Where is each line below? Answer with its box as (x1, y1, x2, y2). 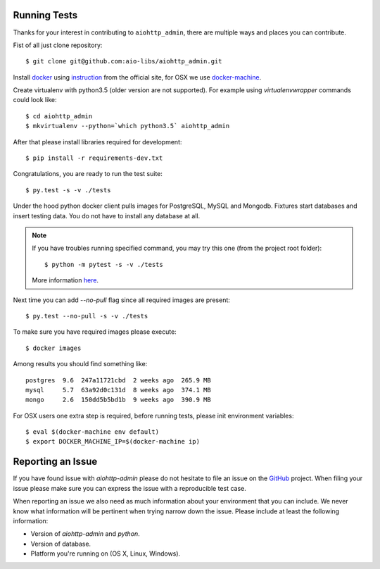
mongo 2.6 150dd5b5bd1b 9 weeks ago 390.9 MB (25, 396, 211, 404)
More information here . (32, 276, 99, 284)
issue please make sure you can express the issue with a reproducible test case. (13, 484, 246, 492)
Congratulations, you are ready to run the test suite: (13, 170, 163, 178)
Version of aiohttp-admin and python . (30, 530, 140, 538)
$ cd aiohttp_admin (25, 112, 93, 120)
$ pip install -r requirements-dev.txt (25, 154, 163, 162)
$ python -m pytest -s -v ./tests (44, 261, 163, 268)
